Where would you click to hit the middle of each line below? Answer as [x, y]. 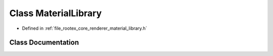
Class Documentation [44, 43]
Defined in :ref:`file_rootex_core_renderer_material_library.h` [85, 28]
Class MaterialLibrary [56, 13]
